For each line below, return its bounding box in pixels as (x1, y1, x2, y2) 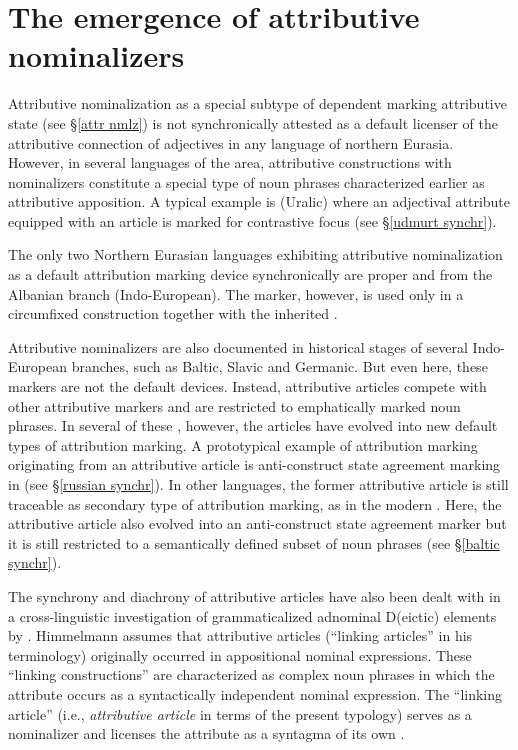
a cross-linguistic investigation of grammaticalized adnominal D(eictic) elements (8, 605, 497, 626)
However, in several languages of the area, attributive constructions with (8, 152, 452, 173)
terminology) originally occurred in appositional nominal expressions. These (8, 644, 472, 665)
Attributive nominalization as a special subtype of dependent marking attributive (8, 93, 507, 114)
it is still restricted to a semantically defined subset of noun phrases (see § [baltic (8, 532, 500, 553)
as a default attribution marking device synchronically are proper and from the (8, 264, 493, 285)
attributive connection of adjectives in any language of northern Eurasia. (8, 132, 454, 153)
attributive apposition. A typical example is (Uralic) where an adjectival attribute (8, 191, 511, 212)
